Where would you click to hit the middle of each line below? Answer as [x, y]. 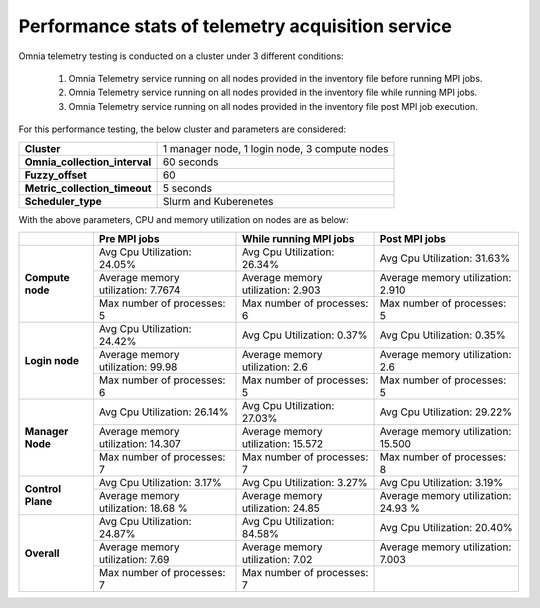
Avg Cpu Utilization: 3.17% [160, 482]
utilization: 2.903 [281, 290]
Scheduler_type [63, 201]
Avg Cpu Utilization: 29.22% [446, 412]
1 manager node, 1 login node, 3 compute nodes [275, 148]
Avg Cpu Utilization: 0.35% [442, 335]
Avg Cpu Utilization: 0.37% [304, 335]
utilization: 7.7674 [139, 290]
